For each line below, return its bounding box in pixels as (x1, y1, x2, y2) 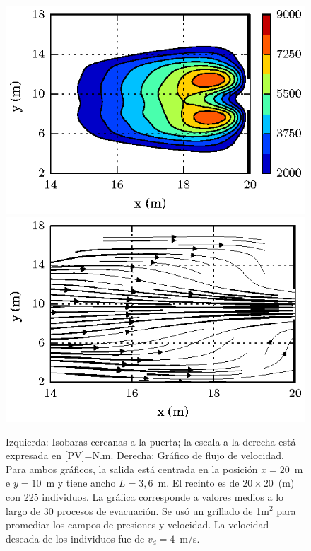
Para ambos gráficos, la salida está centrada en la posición (6, 461, 258, 476)
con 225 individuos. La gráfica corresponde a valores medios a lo (6, 489, 284, 504)
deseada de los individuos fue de (6, 530, 145, 545)
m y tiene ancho (46, 475, 116, 490)
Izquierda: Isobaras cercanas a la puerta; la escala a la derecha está (6, 434, 296, 448)
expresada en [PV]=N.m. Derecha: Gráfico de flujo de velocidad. (6, 448, 284, 463)
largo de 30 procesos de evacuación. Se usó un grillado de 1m (6, 503, 269, 518)
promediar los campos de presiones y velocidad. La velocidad (6, 517, 269, 532)
